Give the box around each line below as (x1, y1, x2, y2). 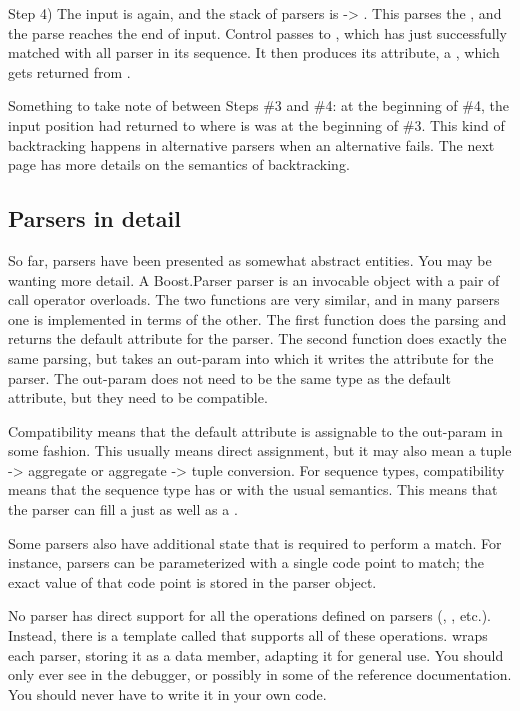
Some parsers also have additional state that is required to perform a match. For (8, 532, 502, 553)
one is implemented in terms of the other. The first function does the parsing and (8, 308, 507, 329)
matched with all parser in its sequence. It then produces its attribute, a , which (8, 42, 500, 63)
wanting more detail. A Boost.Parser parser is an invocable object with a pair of (8, 269, 500, 290)
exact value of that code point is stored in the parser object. (8, 571, 377, 592)
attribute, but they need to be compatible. (8, 387, 268, 408)
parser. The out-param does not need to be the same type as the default (8, 367, 451, 388)
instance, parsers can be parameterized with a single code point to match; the (8, 552, 485, 573)
